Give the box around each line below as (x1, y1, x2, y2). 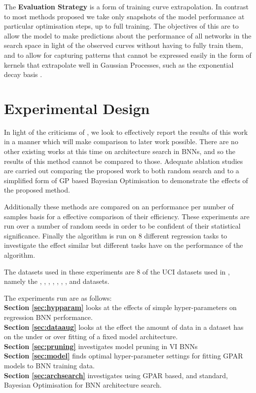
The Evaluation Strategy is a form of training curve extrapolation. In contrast (4, 1, 249, 11)
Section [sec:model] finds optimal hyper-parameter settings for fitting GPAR (4, 351, 243, 361)
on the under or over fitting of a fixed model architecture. (4, 331, 178, 342)
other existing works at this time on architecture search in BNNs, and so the (4, 146, 236, 157)
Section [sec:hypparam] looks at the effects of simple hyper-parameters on (4, 302, 237, 313)
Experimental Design (4, 98, 150, 118)
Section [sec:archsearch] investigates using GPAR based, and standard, (4, 370, 228, 380)
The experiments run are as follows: (4, 292, 112, 303)
